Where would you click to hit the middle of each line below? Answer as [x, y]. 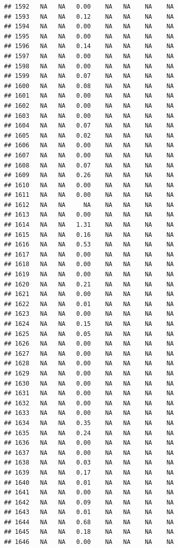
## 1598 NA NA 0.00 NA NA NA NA [89, 66]
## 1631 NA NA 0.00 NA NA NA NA [89, 393]
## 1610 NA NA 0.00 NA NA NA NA [89, 185]
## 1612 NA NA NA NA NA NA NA [89, 205]
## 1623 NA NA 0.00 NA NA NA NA [89, 314]
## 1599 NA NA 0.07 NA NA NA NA [89, 76]
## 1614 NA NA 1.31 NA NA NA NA [89, 225]
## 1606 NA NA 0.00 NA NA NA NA [89, 145]
